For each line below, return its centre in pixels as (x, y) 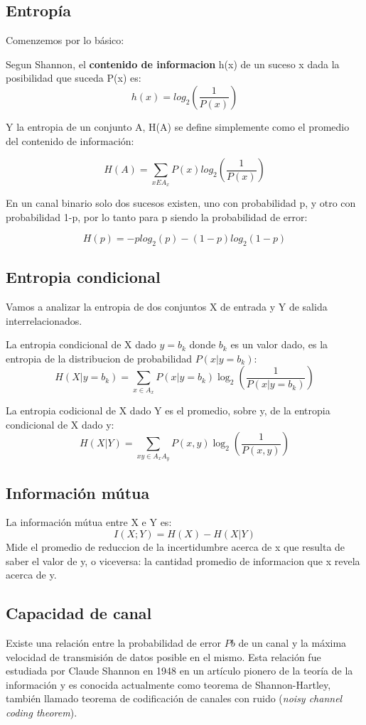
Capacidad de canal (79, 613)
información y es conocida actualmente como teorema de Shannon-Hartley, (168, 684)
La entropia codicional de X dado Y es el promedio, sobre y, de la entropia (168, 410)
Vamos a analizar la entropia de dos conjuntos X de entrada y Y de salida (167, 307)
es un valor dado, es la (279, 344)
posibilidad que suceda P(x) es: (74, 78)
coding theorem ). (42, 712)
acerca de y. (31, 575)
